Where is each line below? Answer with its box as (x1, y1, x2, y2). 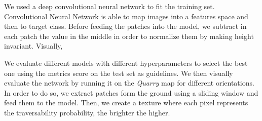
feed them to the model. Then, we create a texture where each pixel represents (4, 97, 248, 108)
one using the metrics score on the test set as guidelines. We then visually (4, 67, 233, 78)
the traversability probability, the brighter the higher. (4, 107, 170, 117)
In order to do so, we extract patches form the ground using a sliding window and (4, 87, 258, 98)
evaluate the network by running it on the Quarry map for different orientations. (4, 77, 254, 88)
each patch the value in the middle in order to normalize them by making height (4, 30, 254, 41)
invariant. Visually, (4, 41, 63, 51)
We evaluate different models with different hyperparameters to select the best (4, 57, 248, 68)
